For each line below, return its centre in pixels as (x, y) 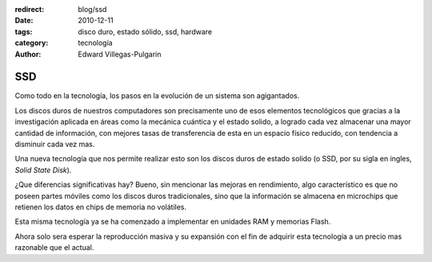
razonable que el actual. (54, 248)
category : (32, 43)
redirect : (30, 9)
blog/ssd (92, 9)
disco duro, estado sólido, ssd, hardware (145, 31)
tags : (24, 31)
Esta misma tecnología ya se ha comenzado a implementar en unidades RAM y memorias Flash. (173, 222)
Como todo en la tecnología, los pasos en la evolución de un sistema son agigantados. (157, 96)
